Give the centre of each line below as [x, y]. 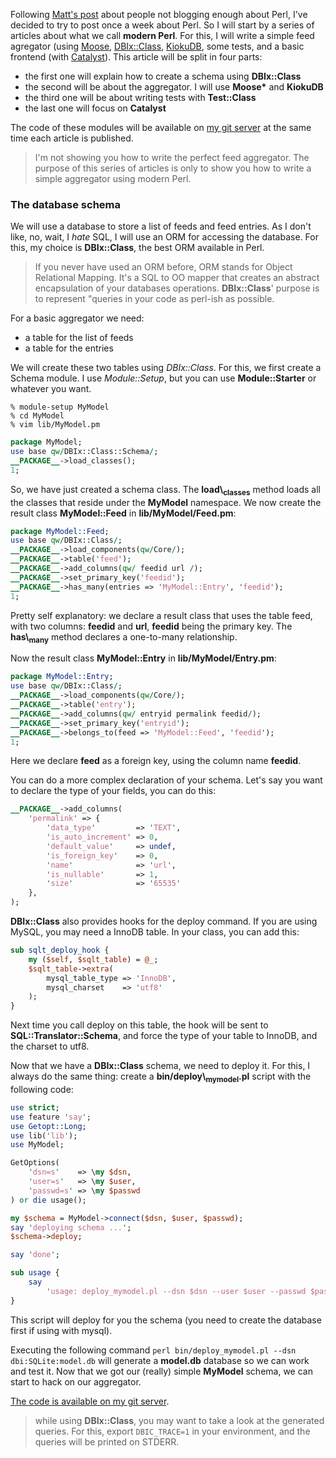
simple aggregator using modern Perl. [113, 178]
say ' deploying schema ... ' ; [71, 1227]
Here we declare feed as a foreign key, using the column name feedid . [156, 761]
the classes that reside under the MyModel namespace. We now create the [166, 502]
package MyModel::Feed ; [60, 531]
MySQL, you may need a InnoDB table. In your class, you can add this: [155, 932]
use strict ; [35, 1107]
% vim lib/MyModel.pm [55, 425]
